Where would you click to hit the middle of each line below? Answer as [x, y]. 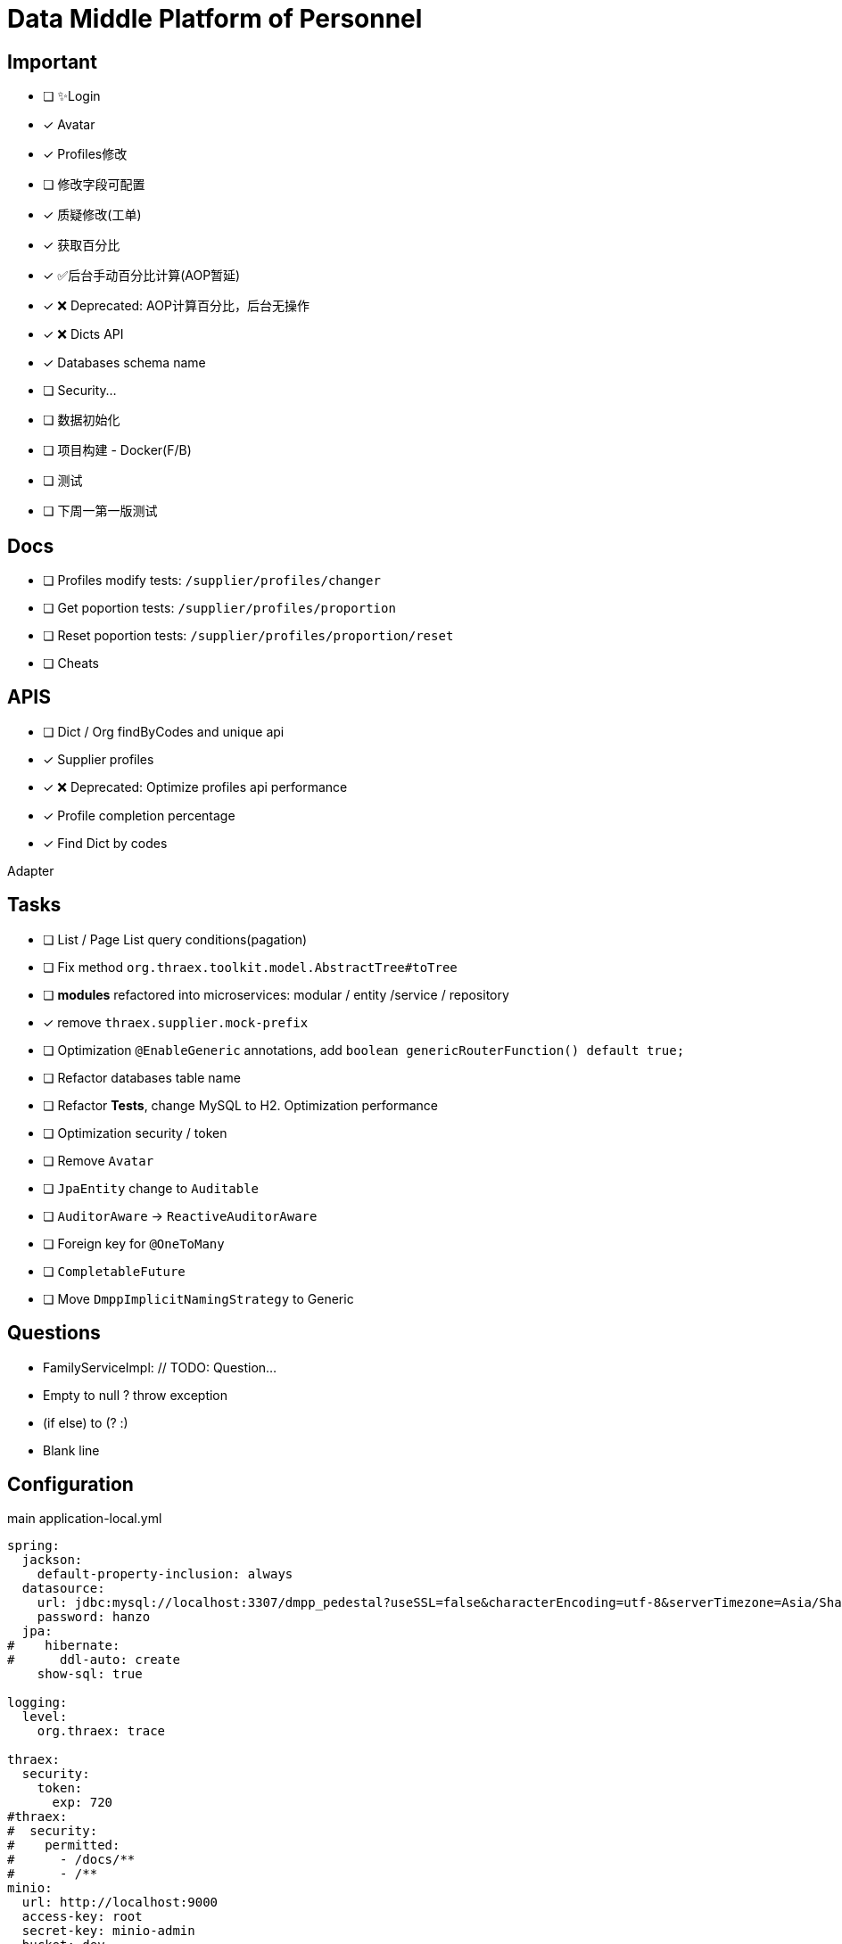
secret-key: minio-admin [108, 1931]
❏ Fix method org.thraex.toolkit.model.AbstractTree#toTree [250, 967]
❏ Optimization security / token [135, 1133]
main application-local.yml [85, 1519]
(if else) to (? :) [86, 1422]
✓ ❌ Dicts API [83, 334]
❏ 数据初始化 [82, 420]
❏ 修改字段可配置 [94, 185]
